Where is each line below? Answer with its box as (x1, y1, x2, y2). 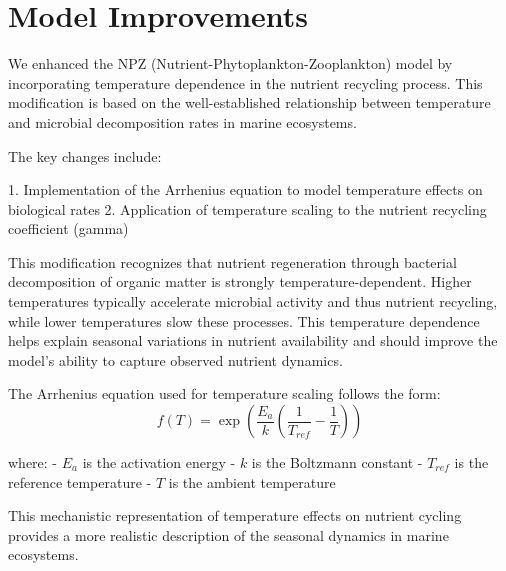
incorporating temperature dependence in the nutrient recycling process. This (8, 72, 483, 93)
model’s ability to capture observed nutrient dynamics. (8, 349, 343, 370)
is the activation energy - (82, 452, 236, 473)
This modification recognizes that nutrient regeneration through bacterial (8, 251, 457, 272)
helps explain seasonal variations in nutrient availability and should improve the (8, 330, 498, 351)
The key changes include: (8, 145, 162, 166)
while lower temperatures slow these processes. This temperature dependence (8, 310, 480, 331)
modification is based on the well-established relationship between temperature (8, 92, 491, 113)
